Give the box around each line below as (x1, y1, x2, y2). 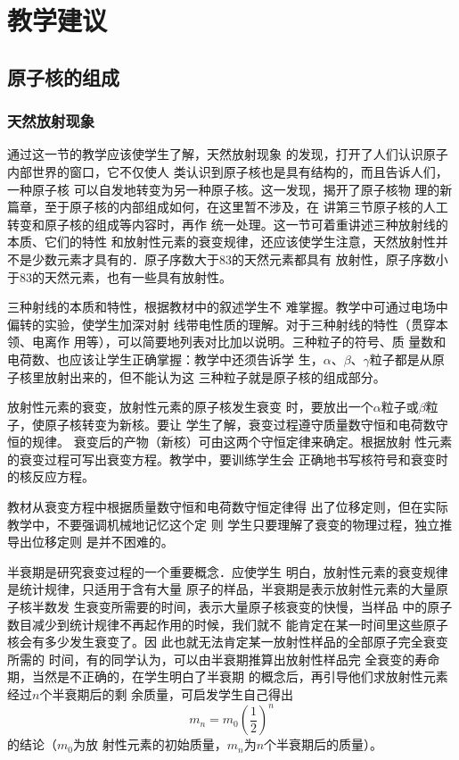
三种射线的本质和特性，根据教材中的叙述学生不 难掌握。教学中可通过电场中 (7, 297, 448, 316)
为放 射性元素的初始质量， (72, 735, 227, 754)
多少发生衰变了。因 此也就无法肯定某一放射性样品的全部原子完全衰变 (44, 632, 448, 651)
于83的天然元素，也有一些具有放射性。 (7, 267, 232, 286)
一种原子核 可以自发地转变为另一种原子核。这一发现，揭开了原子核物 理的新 (7, 180, 453, 198)
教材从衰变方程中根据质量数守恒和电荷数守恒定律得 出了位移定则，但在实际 (7, 497, 448, 516)
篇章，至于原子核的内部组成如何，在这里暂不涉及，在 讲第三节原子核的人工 (7, 197, 448, 216)
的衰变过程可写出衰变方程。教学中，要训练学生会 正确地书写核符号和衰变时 (7, 449, 448, 468)
